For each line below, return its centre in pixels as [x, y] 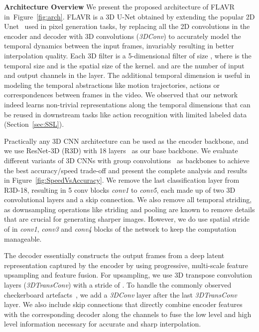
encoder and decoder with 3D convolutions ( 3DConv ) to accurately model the [123, 36]
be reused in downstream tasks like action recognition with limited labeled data [126, 114]
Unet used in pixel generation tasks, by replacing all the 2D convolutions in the [127, 26]
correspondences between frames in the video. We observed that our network [121, 95]
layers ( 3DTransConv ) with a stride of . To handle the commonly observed [118, 285]
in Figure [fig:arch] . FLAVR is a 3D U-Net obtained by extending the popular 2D [129, 16]
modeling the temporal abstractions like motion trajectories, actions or [112, 85]
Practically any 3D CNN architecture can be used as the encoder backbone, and [126, 141]
